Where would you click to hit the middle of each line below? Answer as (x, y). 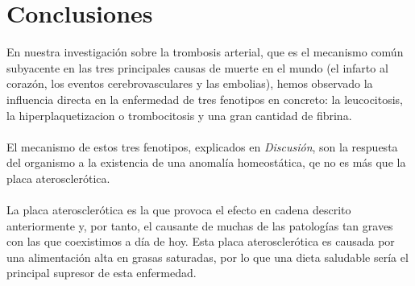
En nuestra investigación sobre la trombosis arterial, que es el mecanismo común (205, 52)
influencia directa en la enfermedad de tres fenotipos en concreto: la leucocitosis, (205, 99)
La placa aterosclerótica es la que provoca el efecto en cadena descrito (179, 210)
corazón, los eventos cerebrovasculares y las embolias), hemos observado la (190, 83)
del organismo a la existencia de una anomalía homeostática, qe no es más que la (206, 162)
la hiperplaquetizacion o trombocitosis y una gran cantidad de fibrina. (179, 115)
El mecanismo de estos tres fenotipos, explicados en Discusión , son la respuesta (202, 146)
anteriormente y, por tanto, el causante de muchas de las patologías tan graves (200, 225)
